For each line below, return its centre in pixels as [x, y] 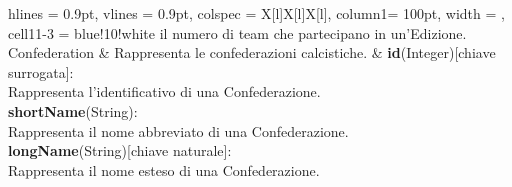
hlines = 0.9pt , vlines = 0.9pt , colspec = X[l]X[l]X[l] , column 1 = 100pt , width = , [256, 13]
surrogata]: [41, 71]
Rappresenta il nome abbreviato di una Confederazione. [178, 130]
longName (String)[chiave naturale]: [120, 150]
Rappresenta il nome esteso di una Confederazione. [164, 169]
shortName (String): [73, 110]
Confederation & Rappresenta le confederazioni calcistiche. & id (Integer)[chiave [252, 52]
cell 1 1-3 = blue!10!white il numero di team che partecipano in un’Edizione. [237, 32]
